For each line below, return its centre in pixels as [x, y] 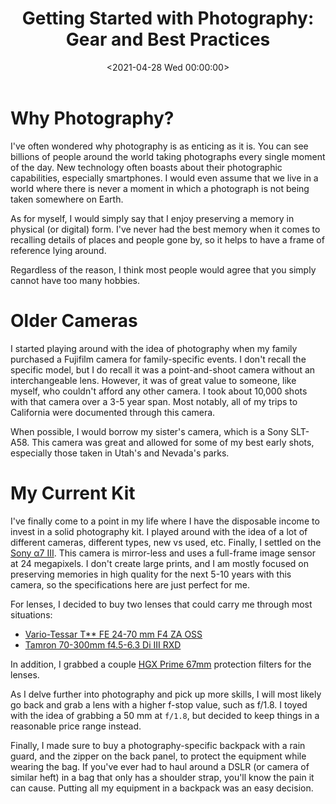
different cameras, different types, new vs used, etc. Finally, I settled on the [166, 542]
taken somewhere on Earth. [67, 199]
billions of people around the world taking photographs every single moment [168, 156]
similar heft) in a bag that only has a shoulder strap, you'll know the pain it [162, 777]
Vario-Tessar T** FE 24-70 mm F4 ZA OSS [113, 634]
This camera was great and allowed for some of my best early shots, [173, 442]
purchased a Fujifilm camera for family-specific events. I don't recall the [158, 359]
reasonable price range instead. [76, 726]
